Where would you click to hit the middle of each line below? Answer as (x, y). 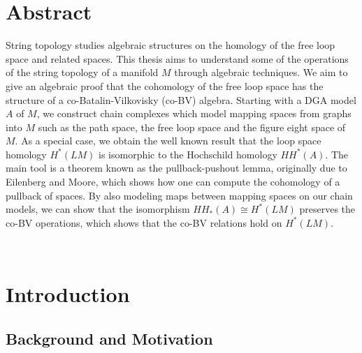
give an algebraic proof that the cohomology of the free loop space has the (165, 85)
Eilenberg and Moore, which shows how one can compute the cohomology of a (173, 182)
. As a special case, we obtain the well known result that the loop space (168, 141)
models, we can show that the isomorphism (98, 209)
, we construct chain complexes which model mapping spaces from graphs (194, 113)
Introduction (68, 294)
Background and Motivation (109, 338)
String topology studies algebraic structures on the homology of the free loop (171, 45)
